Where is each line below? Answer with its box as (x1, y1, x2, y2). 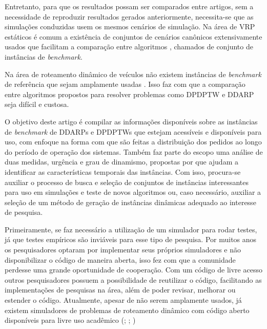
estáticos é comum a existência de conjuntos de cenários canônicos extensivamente (5, 31, 262, 42)
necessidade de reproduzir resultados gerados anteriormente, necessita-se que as (5, 11, 254, 22)
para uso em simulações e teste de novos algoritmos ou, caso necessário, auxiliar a (5, 187, 261, 197)
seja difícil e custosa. (5, 99, 69, 109)
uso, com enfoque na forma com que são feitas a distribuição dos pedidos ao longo (5, 136, 262, 147)
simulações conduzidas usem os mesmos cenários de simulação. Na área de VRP (5, 21, 255, 32)
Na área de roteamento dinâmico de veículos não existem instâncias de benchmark (5, 68, 261, 79)
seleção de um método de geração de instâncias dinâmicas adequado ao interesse (5, 196, 256, 207)
